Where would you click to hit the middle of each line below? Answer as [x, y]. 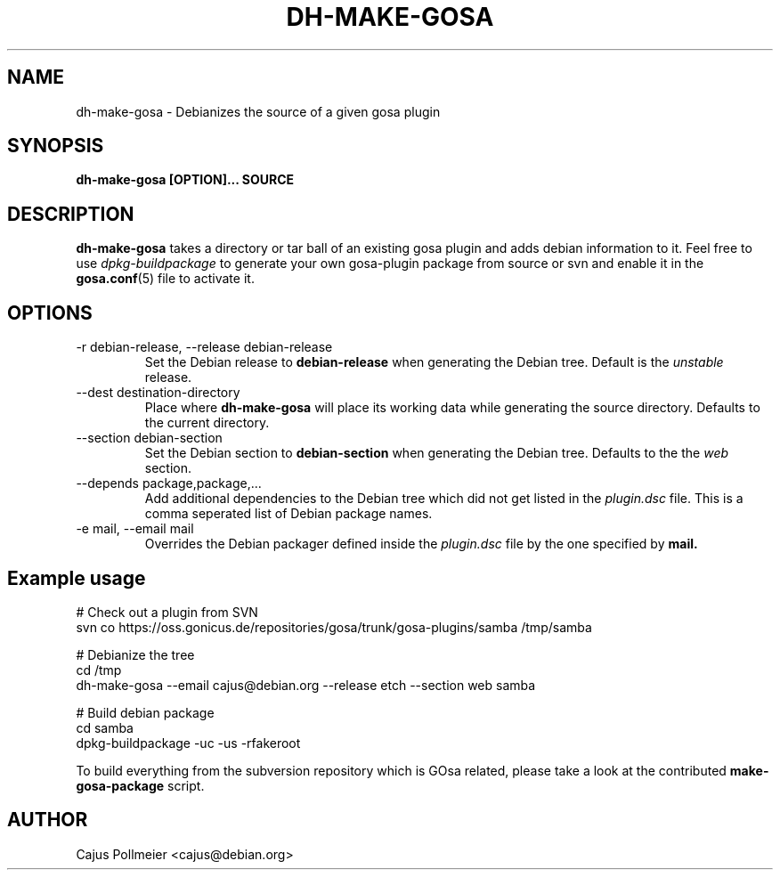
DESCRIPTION [71, 214]
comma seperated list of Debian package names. [288, 514]
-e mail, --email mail [135, 529]
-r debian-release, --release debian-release [204, 347]
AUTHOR [48, 820]
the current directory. [207, 423]
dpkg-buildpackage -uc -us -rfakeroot [188, 743]
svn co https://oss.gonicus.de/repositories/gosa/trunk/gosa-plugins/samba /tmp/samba [334, 627]
